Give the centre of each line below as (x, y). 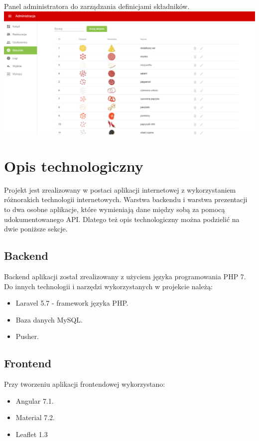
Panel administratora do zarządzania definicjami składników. (97, 6)
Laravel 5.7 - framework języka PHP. (72, 303)
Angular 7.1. (35, 400)
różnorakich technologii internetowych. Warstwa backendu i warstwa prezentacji (126, 199)
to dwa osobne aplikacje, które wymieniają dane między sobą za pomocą (115, 209)
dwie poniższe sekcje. (36, 229)
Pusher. (27, 336)
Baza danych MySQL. (49, 319)
